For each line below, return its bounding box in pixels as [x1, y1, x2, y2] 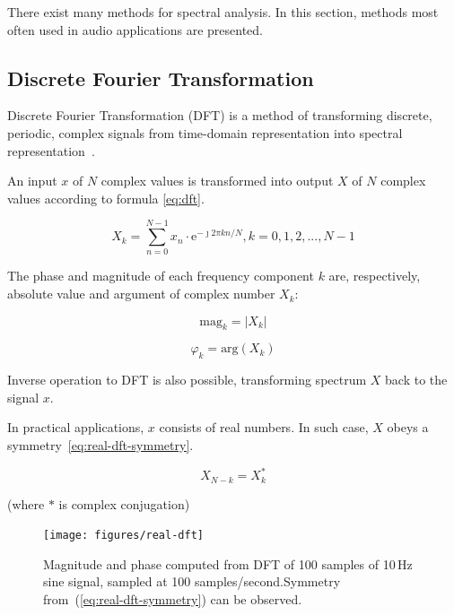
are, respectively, [328, 266, 421, 285]
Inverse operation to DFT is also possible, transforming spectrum [7, 370, 367, 389]
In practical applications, [7, 418, 144, 437]
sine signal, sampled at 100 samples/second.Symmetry [43, 572, 341, 591]
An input [7, 171, 57, 190]
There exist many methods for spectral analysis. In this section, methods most [7, 3, 439, 21]
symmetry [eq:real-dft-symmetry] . [7, 436, 194, 455]
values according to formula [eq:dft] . [7, 188, 205, 207]
